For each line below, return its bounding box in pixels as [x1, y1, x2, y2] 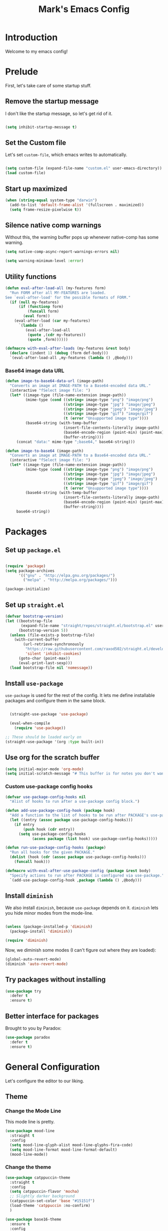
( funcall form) [27, 309, 59, 314]
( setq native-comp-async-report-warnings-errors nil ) [5, 250, 120, 255]
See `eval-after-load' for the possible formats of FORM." [5, 295, 131, 300]
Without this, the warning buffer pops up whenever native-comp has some [5, 234, 159, 240]
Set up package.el [5, 546, 61, 554]
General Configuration [5, 1061, 100, 1072]
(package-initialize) [5, 586, 50, 592]
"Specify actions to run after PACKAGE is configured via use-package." [9, 873, 164, 878]
